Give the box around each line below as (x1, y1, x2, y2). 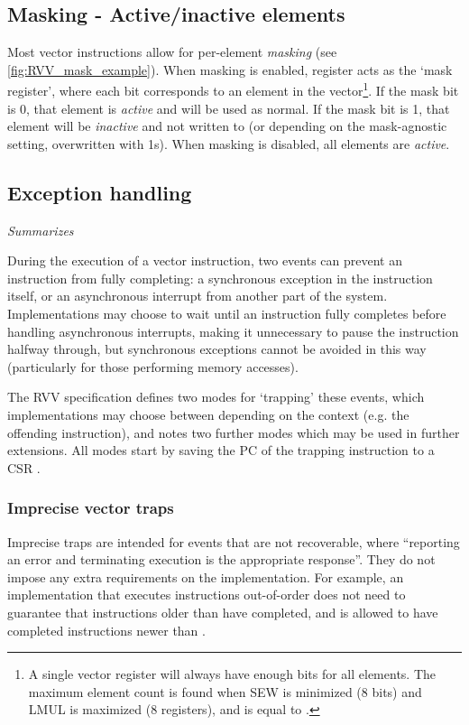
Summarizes (7, 220, 74, 239)
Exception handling (7, 178, 192, 206)
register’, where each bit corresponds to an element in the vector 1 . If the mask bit (7, 79, 459, 100)
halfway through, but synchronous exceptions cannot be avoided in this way (7, 339, 427, 358)
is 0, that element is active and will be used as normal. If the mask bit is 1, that (7, 98, 450, 117)
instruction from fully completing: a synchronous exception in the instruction (7, 268, 433, 287)
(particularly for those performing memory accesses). (7, 357, 299, 376)
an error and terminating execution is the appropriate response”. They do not (7, 550, 436, 569)
